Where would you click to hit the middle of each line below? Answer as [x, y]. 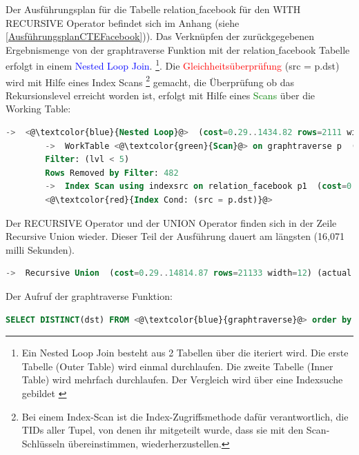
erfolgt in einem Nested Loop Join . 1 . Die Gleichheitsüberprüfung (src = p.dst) [173, 65]
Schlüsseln [43, 443]
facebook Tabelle [314, 49]
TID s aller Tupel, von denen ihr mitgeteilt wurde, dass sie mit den [163, 430]
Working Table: [38, 109]
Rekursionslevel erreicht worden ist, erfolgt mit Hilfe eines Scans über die [161, 95]
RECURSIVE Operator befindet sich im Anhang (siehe [123, 22]
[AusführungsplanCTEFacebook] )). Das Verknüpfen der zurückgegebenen [160, 36]
